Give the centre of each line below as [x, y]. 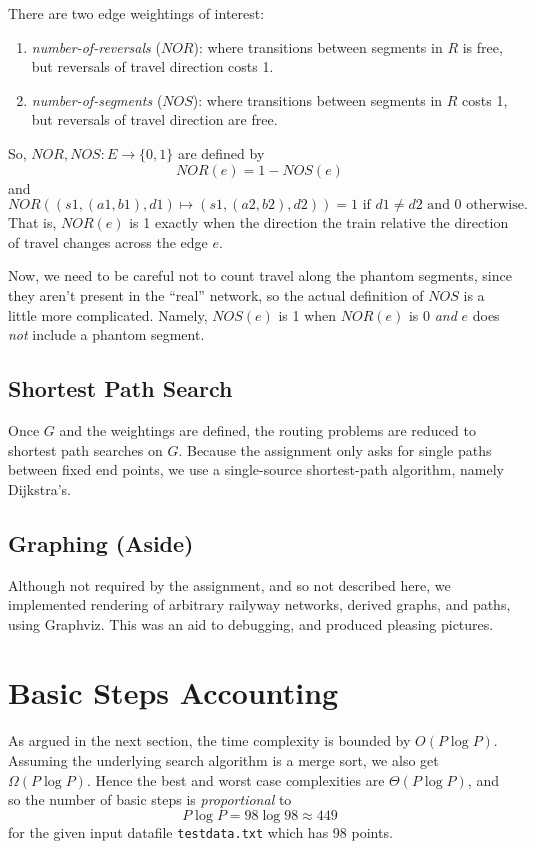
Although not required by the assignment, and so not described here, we [229, 584]
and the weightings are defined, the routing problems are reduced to [267, 429]
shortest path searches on [85, 449]
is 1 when [307, 314]
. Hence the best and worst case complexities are [235, 779]
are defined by [221, 152]
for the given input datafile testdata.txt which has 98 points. [200, 831]
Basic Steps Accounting [173, 692]
